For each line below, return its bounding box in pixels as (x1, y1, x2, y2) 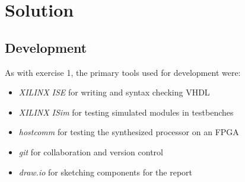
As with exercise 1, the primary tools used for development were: (5, 66, 241, 78)
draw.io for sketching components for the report (18, 165, 193, 178)
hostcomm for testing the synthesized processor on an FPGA (18, 126, 239, 138)
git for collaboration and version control (18, 145, 163, 158)
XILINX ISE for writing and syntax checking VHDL (18, 86, 210, 98)
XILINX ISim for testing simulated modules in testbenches (18, 106, 234, 118)
